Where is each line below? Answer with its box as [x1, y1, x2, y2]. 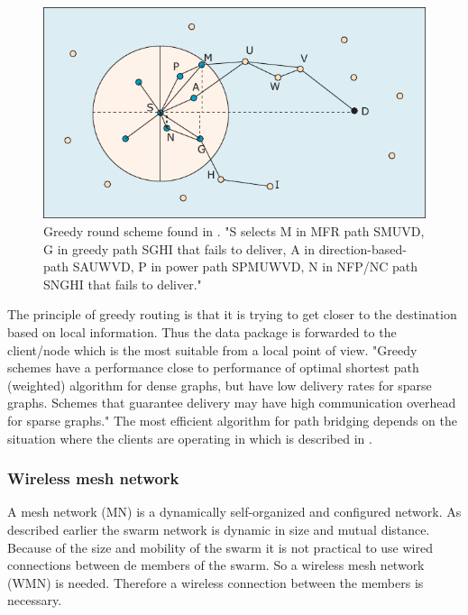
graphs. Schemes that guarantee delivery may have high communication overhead [7, 393, 456, 412]
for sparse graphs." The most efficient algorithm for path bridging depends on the [7, 411, 457, 429]
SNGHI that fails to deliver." [43, 274, 202, 293]
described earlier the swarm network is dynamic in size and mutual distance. [7, 520, 430, 538]
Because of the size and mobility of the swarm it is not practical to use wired [7, 537, 433, 556]
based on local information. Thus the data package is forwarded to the [7, 323, 397, 342]
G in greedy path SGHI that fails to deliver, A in [43, 239, 315, 258]
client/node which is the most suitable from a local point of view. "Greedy [7, 340, 418, 359]
